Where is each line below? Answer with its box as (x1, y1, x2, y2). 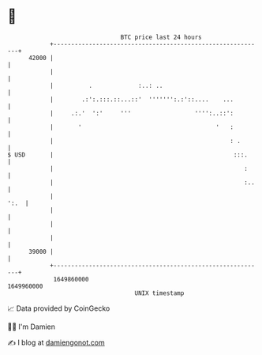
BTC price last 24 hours (120, 33, 202, 41)
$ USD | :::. (7, 150, 248, 159)
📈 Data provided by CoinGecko (7, 304, 110, 313)
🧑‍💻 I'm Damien (7, 322, 56, 331)
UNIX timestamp (134, 289, 185, 297)
